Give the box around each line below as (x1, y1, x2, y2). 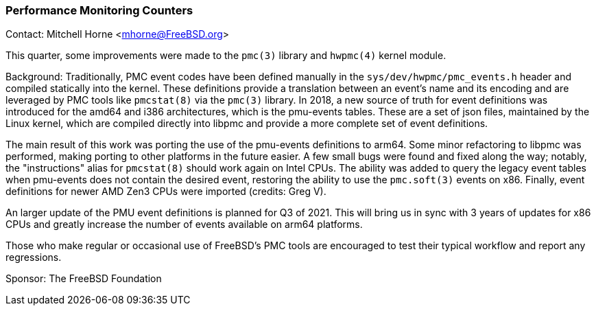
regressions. (5, 251, 62, 264)
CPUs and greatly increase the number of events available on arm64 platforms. (5, 218, 363, 231)
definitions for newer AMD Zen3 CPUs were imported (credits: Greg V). (5, 185, 326, 198)
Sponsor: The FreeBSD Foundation (5, 273, 162, 285)
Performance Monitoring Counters (5, 3, 193, 17)
